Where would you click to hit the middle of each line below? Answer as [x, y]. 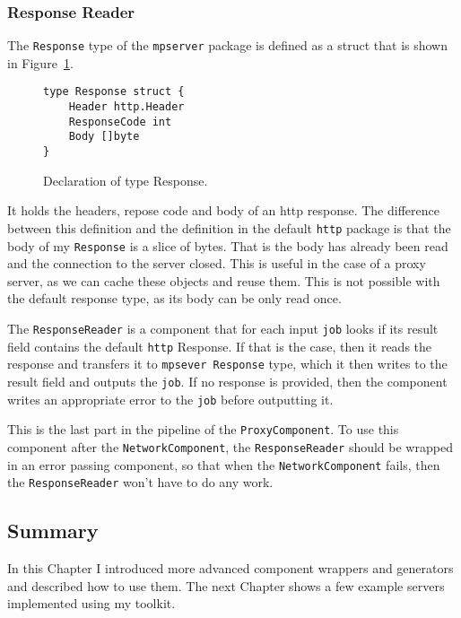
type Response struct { [114, 92]
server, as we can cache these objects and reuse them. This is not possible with [224, 280]
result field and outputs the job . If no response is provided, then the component [227, 381]
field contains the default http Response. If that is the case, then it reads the [220, 346]
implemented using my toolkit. [91, 603]
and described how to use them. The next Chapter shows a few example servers [226, 585]
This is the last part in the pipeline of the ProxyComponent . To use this [203, 429]
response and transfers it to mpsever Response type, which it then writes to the [227, 364]
